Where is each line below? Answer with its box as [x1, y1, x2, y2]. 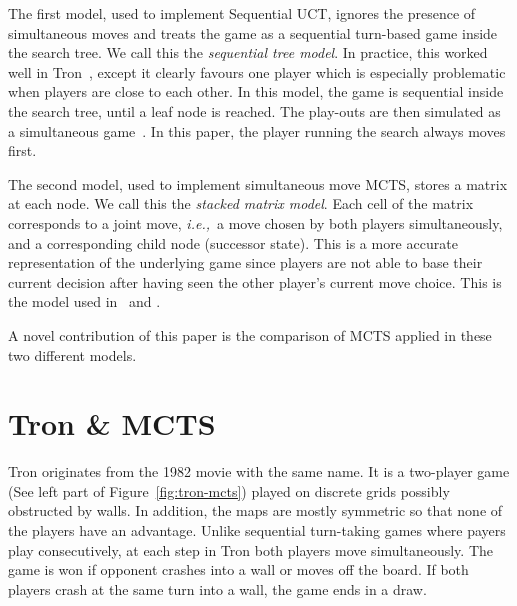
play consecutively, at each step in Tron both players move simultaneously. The [8, 539, 493, 560]
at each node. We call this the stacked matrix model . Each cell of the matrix [8, 193, 474, 214]
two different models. [8, 344, 137, 365]
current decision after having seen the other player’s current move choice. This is [8, 271, 502, 292]
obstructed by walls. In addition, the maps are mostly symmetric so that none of [8, 500, 503, 521]
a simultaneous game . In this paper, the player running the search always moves [8, 120, 506, 141]
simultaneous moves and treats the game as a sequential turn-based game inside [8, 22, 498, 43]
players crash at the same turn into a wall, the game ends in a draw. [8, 578, 427, 599]
